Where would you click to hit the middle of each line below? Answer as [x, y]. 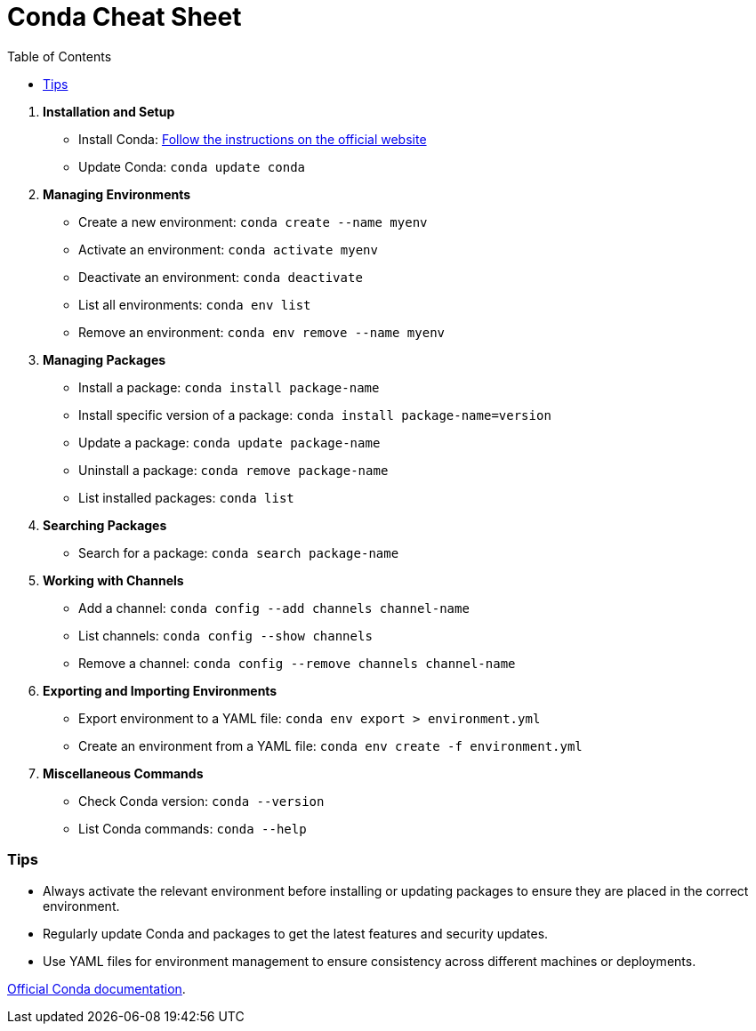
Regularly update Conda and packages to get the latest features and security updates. [296, 933]
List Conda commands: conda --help [193, 828]
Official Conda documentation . [97, 988]
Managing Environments [117, 194]
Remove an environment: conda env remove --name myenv [261, 332]
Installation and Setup [109, 111]
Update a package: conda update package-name [229, 442]
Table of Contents [60, 56]
